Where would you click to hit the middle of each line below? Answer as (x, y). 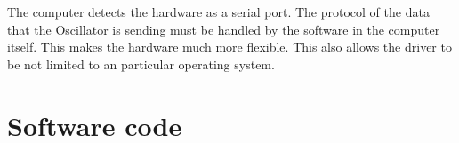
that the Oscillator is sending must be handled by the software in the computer (224, 29)
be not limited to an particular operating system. (141, 64)
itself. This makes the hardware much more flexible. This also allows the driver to (229, 47)
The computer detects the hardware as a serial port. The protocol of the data (218, 12)
